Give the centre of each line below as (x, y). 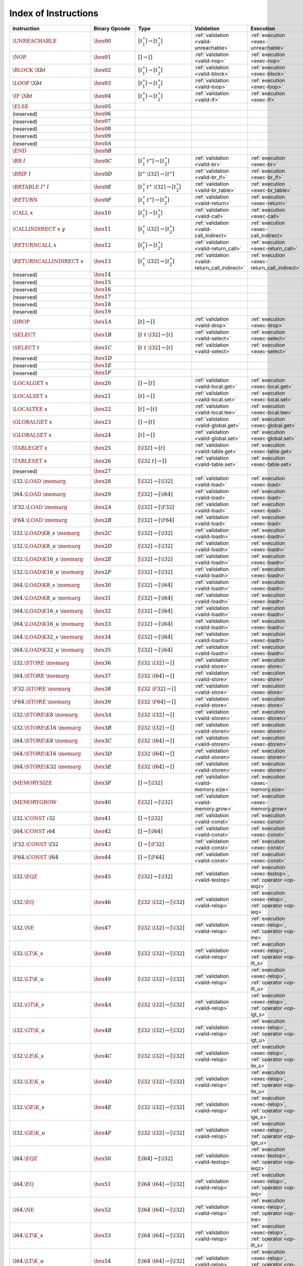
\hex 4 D (103, 1081)
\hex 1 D (103, 358)
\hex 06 (102, 114)
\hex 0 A (103, 143)
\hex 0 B (103, 151)
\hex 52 (102, 1210)
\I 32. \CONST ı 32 (34, 818)
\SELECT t (26, 348)
